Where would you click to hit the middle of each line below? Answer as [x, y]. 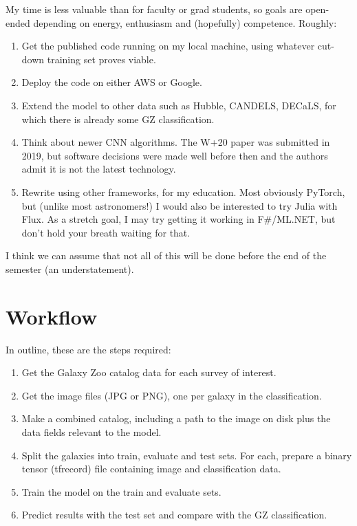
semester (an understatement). [70, 269]
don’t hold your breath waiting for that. [106, 232]
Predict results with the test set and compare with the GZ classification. [174, 515]
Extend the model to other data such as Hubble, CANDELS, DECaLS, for [179, 105]
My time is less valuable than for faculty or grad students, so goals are [154, 9]
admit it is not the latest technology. [99, 169]
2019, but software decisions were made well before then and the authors [175, 155]
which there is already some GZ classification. [118, 119]
